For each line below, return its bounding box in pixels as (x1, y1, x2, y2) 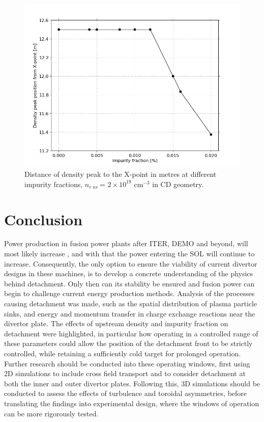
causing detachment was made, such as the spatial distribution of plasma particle (4, 298, 257, 309)
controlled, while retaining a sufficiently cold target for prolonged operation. (4, 348, 241, 358)
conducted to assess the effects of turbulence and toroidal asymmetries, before (4, 388, 247, 399)
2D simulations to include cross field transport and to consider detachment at (4, 368, 246, 379)
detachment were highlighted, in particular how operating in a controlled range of (4, 328, 258, 338)
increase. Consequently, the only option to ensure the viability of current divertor (4, 258, 257, 269)
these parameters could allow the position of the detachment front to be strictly (4, 338, 253, 349)
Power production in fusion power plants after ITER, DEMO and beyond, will (4, 238, 248, 249)
